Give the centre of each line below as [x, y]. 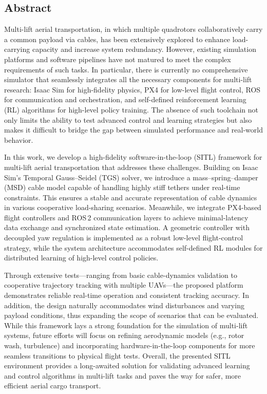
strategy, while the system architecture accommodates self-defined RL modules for [133, 247]
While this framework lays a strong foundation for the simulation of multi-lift [126, 325]
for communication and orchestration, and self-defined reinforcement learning [125, 99]
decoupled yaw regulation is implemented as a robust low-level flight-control [124, 238]
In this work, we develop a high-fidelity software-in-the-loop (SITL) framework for [133, 157]
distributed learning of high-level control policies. [81, 258]
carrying [17, 49]
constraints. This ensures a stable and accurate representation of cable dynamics [131, 197]
